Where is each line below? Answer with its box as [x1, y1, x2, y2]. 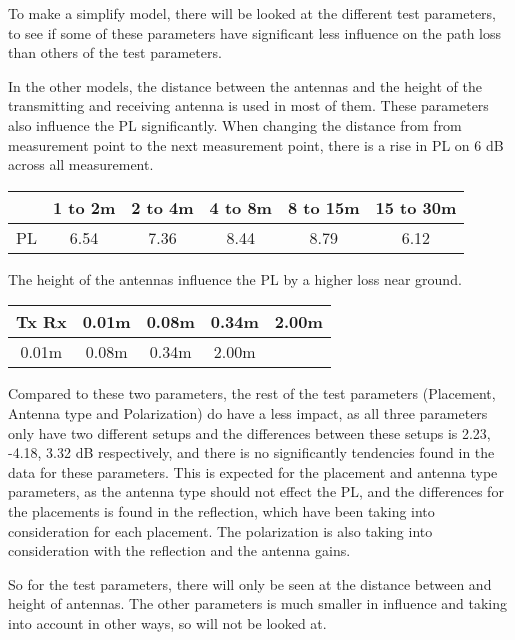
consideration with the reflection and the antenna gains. [8, 540, 351, 561]
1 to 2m [52, 195, 116, 219]
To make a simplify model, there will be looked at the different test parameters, [8, 3, 497, 23]
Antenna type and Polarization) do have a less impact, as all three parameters [8, 402, 488, 423]
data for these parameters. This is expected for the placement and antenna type [8, 461, 498, 482]
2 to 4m [131, 195, 194, 219]
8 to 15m [287, 195, 360, 219]
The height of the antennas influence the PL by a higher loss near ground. [8, 268, 462, 289]
